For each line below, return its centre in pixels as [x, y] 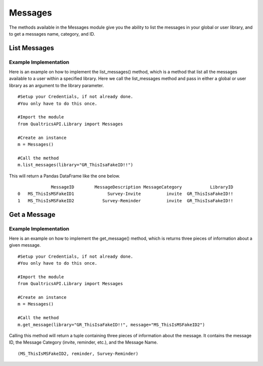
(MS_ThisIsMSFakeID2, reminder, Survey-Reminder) [78, 354]
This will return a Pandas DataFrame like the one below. [65, 176]
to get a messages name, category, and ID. [52, 34]
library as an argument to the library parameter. [56, 85]
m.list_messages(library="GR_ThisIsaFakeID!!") [75, 165]
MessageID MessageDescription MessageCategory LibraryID [142, 187]
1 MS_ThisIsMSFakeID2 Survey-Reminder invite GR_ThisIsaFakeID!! [126, 201]
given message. [25, 245]
